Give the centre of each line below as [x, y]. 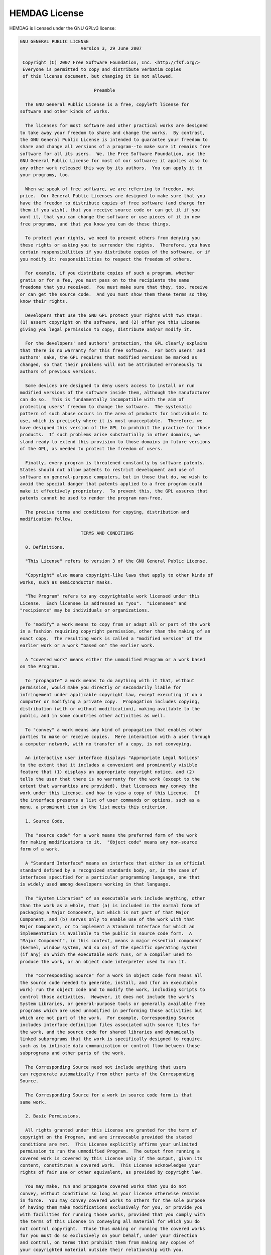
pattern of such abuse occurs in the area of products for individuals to [114, 414]
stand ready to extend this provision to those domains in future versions [115, 442]
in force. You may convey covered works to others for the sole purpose [112, 1200]
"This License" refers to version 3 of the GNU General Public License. [117, 561]
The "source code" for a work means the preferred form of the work [111, 835]
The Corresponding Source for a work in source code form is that [109, 1095]
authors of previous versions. [58, 371]
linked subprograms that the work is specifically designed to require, [111, 1039]
